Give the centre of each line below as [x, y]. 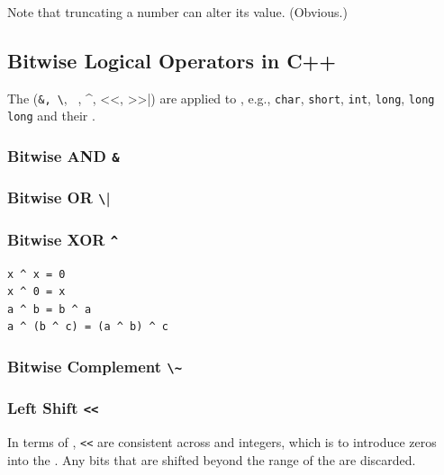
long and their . [51, 116]
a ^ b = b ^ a [50, 309]
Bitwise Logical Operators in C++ [172, 60]
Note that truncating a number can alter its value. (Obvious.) [177, 12]
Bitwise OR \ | [59, 197]
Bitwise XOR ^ [63, 239]
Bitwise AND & [63, 156]
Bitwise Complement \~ [95, 366]
